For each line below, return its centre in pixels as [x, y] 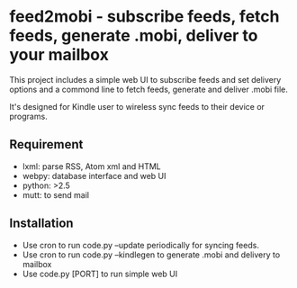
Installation [41, 224]
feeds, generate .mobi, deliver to [134, 36]
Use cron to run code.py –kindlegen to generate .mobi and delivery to [151, 255]
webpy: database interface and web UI [94, 175]
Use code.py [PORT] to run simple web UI [100, 274]
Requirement [46, 144]
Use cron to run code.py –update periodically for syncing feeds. [140, 245]
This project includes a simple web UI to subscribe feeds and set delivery [145, 79]
